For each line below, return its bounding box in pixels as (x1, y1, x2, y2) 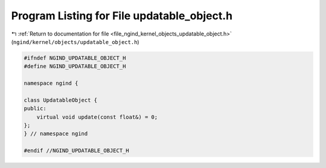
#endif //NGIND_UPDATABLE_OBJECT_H (24, 148, 129, 154)
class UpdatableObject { (24, 96, 98, 104)
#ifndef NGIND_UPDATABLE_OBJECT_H (24, 54, 126, 61)
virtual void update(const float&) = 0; (36, 113, 158, 120)
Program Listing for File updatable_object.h (11, 9, 233, 22)
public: (24, 105, 46, 112)
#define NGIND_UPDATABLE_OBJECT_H (24, 63, 126, 70)
